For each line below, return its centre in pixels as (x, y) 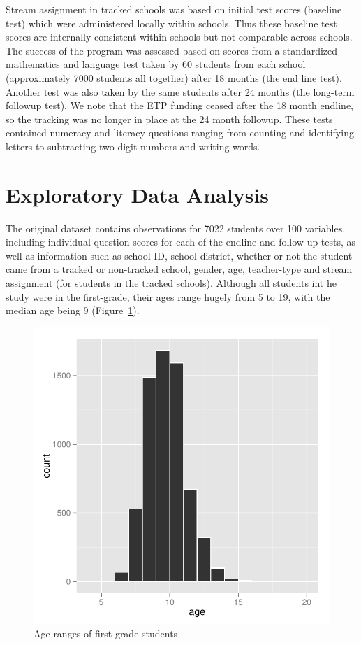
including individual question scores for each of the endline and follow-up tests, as (181, 242)
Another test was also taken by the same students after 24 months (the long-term (180, 91)
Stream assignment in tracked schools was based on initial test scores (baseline (174, 9)
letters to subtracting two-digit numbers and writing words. (133, 146)
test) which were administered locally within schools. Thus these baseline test (171, 23)
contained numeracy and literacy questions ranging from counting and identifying (180, 133)
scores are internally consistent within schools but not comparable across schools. (179, 37)
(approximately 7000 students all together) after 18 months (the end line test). (174, 77)
